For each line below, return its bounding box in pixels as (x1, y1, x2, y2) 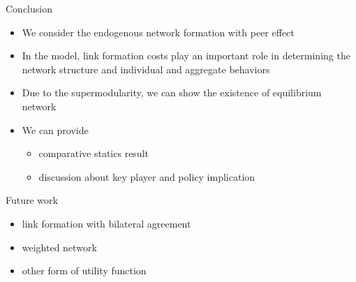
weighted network (22, 239, 97, 254)
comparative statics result (38, 146, 149, 161)
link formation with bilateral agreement (22, 216, 191, 230)
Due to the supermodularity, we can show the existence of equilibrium (22, 85, 322, 100)
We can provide (22, 122, 89, 137)
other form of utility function (22, 263, 147, 278)
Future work (6, 193, 58, 207)
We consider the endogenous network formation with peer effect (22, 24, 295, 39)
